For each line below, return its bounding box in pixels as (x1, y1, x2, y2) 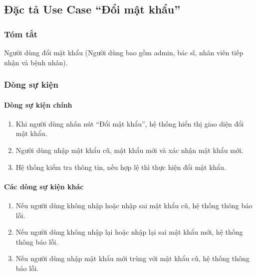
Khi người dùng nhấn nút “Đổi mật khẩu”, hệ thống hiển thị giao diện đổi (15, 118, 244, 129)
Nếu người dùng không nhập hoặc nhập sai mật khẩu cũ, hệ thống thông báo (15, 200, 253, 210)
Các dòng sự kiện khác (4, 181, 84, 191)
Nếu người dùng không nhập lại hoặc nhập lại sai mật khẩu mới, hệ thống (15, 227, 243, 237)
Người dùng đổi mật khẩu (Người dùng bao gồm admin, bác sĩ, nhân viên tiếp (4, 47, 244, 57)
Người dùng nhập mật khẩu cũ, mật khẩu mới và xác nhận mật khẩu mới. (15, 145, 244, 155)
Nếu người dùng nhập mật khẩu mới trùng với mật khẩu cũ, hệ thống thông (15, 253, 250, 264)
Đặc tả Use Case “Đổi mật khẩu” (4, 1, 181, 17)
